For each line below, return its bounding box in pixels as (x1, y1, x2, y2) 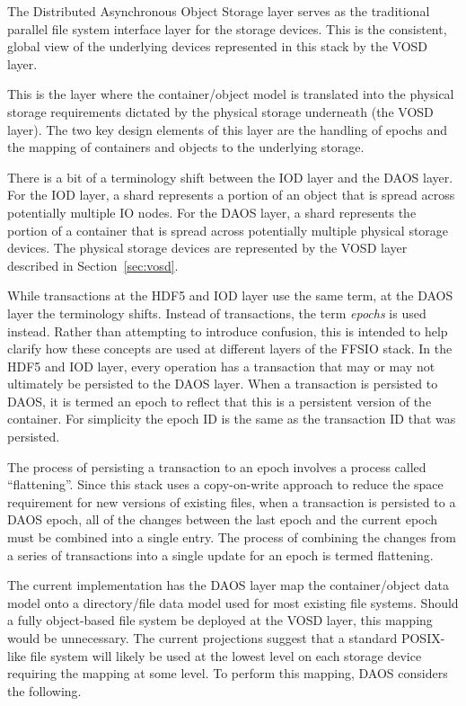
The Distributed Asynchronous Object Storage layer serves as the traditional (7, 2, 430, 20)
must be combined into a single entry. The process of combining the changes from (7, 528, 456, 547)
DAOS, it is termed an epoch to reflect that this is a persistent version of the (7, 391, 432, 410)
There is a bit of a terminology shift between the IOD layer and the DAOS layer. (7, 167, 453, 186)
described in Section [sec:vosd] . (7, 255, 179, 274)
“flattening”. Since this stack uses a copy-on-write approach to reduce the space (7, 475, 444, 494)
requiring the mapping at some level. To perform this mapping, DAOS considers (7, 664, 448, 683)
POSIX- (400, 629, 445, 647)
